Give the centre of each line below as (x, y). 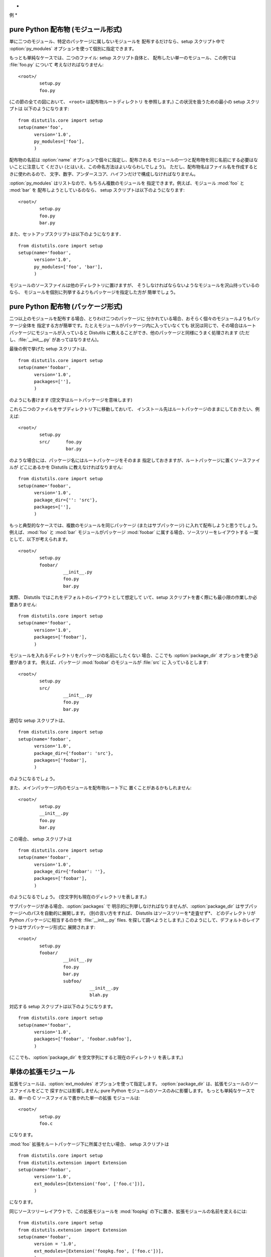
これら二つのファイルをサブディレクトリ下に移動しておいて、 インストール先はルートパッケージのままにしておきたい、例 (134, 409)
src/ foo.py (61, 442)
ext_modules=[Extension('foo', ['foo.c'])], (90, 1184)
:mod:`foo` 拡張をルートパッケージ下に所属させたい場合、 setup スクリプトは (89, 1144)
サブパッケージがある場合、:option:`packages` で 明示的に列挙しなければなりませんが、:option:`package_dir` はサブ (129, 906)
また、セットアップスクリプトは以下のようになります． (66, 234)
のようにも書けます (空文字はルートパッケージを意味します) (71, 400)
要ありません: (23, 604)
